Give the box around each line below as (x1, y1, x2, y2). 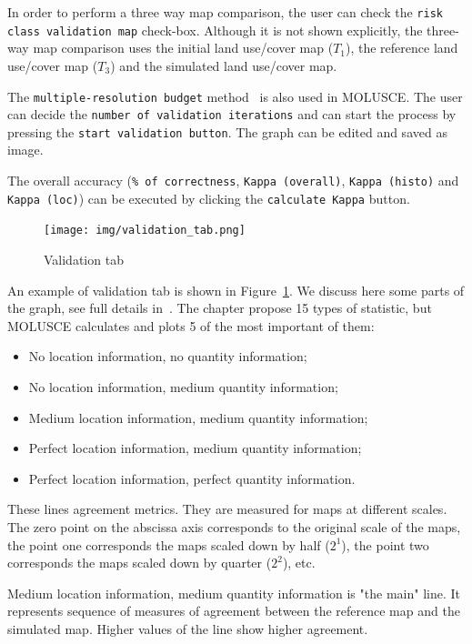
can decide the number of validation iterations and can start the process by (7, 105, 457, 124)
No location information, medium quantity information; (28, 377, 338, 396)
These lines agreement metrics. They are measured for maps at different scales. (7, 499, 447, 518)
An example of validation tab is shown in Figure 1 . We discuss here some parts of (7, 280, 465, 299)
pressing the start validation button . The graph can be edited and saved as (7, 122, 447, 141)
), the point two (341, 535, 429, 554)
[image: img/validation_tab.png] (44, 224, 246, 237)
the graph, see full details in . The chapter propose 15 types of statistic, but (7, 298, 432, 317)
